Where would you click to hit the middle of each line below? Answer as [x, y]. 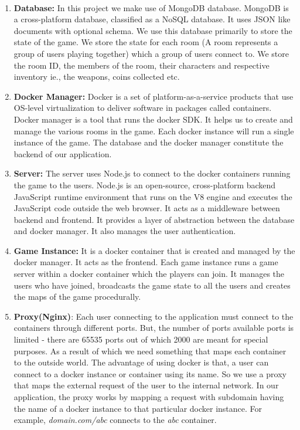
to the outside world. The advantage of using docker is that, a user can [141, 362]
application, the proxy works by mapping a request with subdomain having [149, 397]
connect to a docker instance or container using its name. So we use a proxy [150, 373]
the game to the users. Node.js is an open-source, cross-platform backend [145, 184]
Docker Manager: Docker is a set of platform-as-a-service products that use [154, 96]
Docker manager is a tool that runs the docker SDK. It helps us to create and [153, 119]
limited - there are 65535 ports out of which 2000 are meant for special [141, 339]
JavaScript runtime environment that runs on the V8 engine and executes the [153, 196]
